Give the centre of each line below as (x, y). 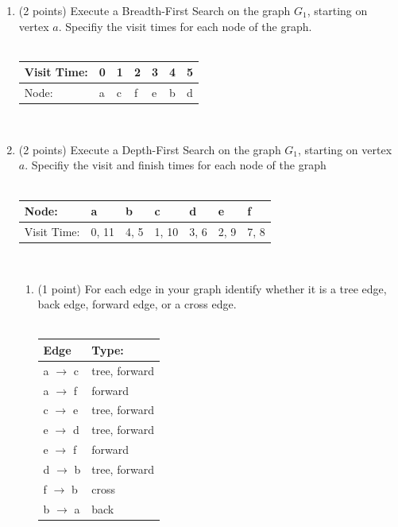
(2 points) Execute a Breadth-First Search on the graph (155, 10)
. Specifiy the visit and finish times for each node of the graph (176, 165)
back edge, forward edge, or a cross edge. (137, 304)
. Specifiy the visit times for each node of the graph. (185, 26)
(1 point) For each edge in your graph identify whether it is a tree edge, (212, 288)
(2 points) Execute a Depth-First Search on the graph (150, 149)
